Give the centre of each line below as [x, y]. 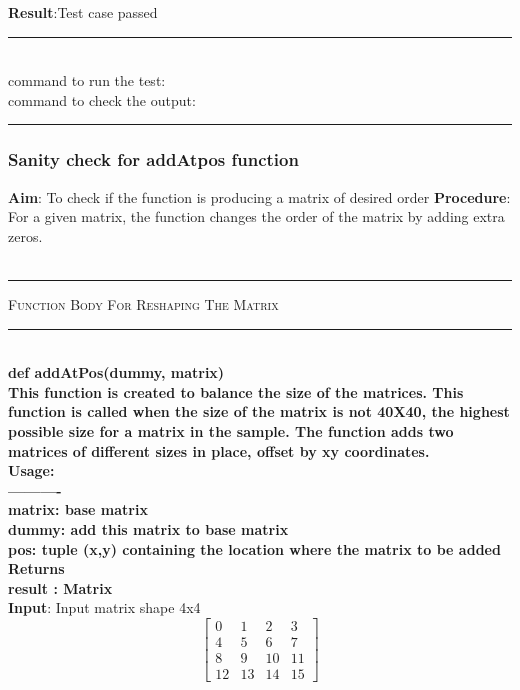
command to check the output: [102, 99]
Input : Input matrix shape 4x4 [104, 607]
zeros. [25, 235]
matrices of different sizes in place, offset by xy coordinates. [219, 450]
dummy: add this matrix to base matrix [148, 528]
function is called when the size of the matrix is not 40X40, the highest [259, 411]
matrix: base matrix [78, 509]
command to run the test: [87, 80]
